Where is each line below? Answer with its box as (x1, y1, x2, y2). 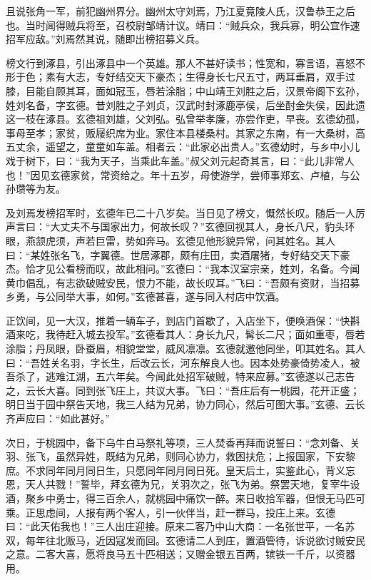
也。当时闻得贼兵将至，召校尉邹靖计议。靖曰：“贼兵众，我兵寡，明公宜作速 (6, 17, 360, 32)
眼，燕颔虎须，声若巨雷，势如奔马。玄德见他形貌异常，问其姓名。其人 (6, 233, 335, 248)
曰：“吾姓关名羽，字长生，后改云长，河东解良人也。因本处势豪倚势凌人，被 (6, 355, 360, 370)
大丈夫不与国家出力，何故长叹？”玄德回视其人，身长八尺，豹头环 (50, 219, 355, 234)
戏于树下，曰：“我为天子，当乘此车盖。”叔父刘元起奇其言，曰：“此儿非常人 (6, 153, 355, 168)
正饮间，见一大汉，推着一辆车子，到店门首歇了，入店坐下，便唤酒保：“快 (6, 312, 350, 327)
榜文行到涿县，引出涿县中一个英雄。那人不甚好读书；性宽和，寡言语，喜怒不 (6, 55, 365, 70)
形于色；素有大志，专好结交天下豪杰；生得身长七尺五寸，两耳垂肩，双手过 (6, 69, 355, 84)
